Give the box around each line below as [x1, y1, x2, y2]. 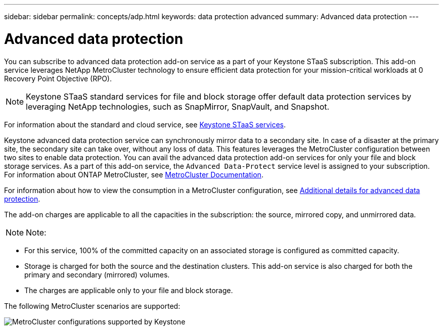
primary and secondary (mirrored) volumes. [24, 270, 170, 279]
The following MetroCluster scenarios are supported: [4, 301, 181, 310]
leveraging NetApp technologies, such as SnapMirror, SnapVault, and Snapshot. [26, 101, 330, 112]
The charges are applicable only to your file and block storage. [24, 286, 233, 295]
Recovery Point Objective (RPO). [4, 74, 112, 83]
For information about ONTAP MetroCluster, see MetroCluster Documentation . [4, 170, 263, 179]
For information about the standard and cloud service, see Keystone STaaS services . [4, 120, 286, 129]
